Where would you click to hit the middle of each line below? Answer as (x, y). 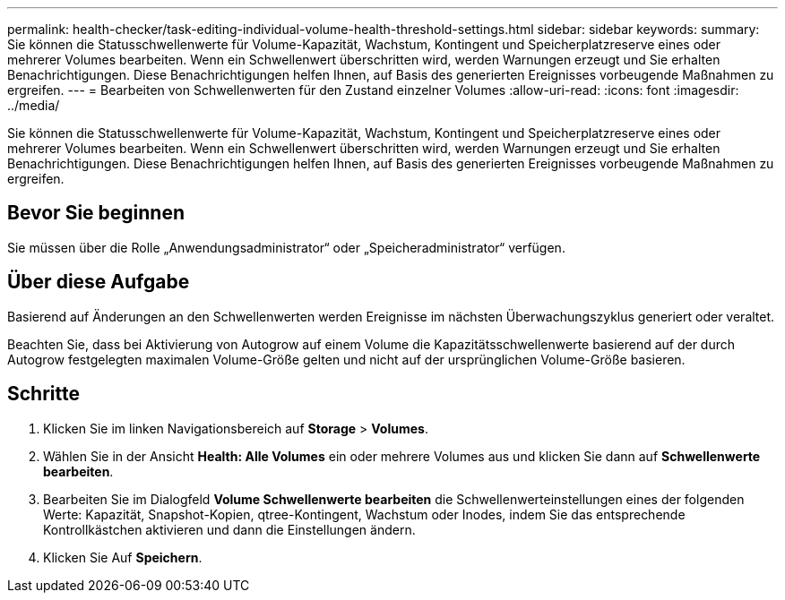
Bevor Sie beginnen (96, 213)
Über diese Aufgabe (99, 282)
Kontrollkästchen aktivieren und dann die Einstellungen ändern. (229, 529)
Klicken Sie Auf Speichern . (123, 557)
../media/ (34, 105)
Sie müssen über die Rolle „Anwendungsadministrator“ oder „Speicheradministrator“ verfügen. (286, 247)
